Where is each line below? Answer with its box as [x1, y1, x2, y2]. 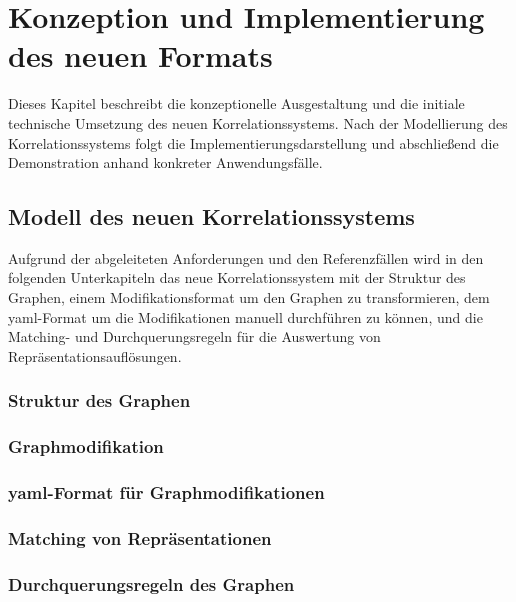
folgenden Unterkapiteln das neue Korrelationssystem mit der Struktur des [8, 267, 466, 288]
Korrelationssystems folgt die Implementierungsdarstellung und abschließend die [8, 132, 499, 153]
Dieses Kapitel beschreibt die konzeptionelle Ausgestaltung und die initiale [8, 93, 465, 114]
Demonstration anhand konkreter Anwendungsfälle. [8, 152, 323, 173]
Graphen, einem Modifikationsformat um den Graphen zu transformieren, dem [8, 287, 490, 308]
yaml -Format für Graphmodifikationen [8, 480, 325, 505]
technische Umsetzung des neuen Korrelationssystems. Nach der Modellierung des [8, 112, 508, 133]
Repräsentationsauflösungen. [8, 345, 182, 366]
